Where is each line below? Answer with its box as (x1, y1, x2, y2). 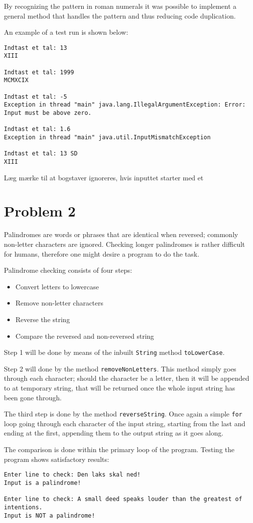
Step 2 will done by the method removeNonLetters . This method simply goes (4, 363, 236, 373)
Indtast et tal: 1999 (4, 68, 74, 76)
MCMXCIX (4, 77, 29, 84)
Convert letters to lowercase (15, 281, 99, 291)
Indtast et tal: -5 (4, 93, 67, 100)
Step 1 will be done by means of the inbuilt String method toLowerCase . (4, 347, 225, 357)
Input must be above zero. (4, 109, 92, 117)
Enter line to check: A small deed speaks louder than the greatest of (4, 496, 242, 503)
